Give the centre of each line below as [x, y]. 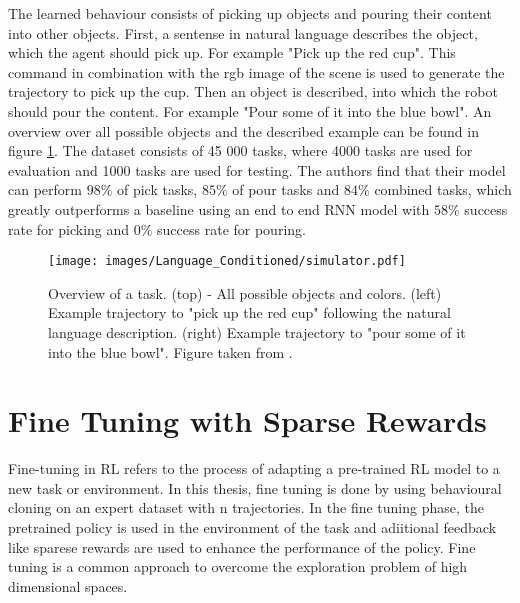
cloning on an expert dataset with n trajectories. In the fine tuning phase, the [246, 507]
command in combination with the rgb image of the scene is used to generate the [256, 71]
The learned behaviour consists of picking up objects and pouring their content [250, 13]
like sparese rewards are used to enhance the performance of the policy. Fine [242, 546]
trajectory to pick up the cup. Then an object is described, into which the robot [253, 91]
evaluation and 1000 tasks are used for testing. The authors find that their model [257, 169]
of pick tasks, [157, 189]
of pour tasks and [286, 189]
